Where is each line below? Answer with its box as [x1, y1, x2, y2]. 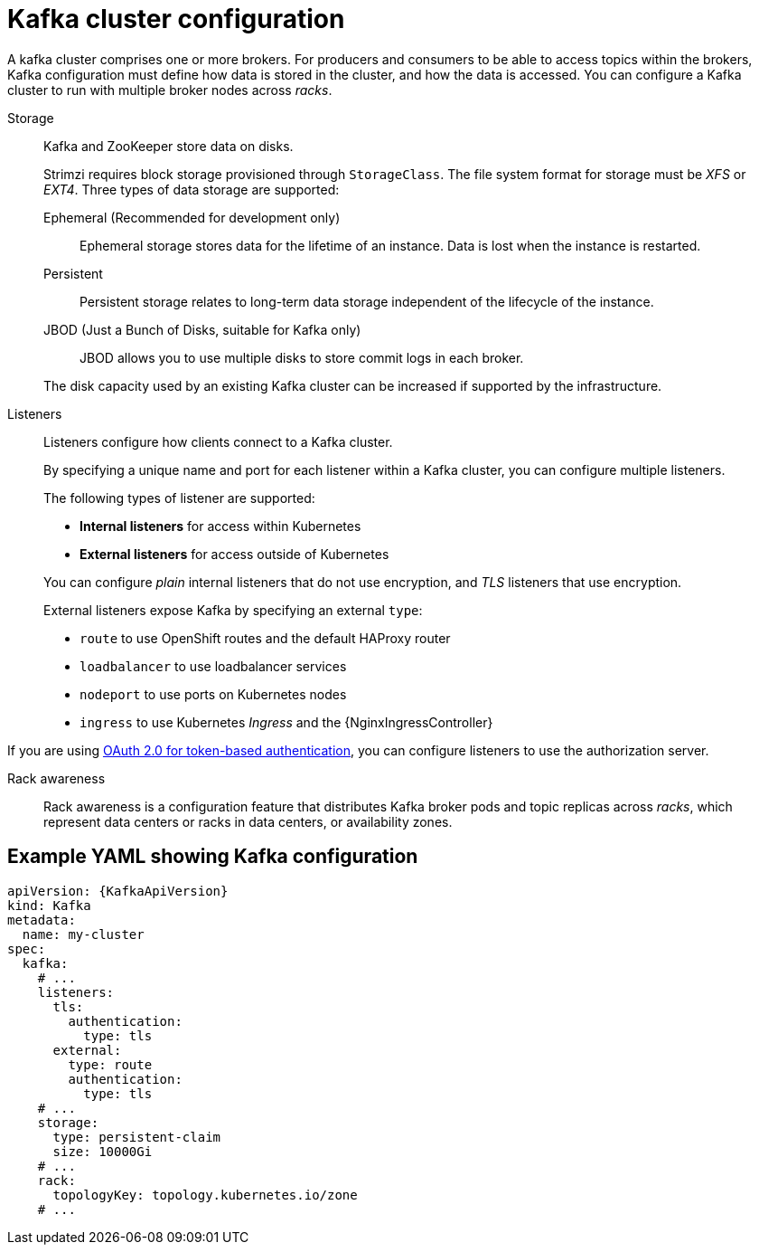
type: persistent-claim [52, 1129, 221, 1144]
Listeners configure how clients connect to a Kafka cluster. [43, 433, 393, 450]
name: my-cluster [22, 926, 145, 942]
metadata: [7, 912, 76, 927]
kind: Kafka [7, 897, 91, 913]
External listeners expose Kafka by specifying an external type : [43, 602, 423, 618]
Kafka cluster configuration [7, 4, 345, 34]
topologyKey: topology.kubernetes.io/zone [52, 1187, 358, 1202]
